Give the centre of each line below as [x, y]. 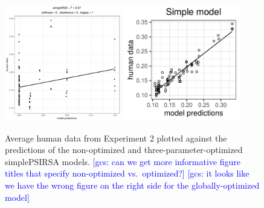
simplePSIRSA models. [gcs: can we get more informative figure [123, 161]
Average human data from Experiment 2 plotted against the [116, 138]
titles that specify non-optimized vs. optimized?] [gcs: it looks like [127, 173]
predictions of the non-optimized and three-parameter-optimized [124, 150]
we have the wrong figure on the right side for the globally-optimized [132, 185]
